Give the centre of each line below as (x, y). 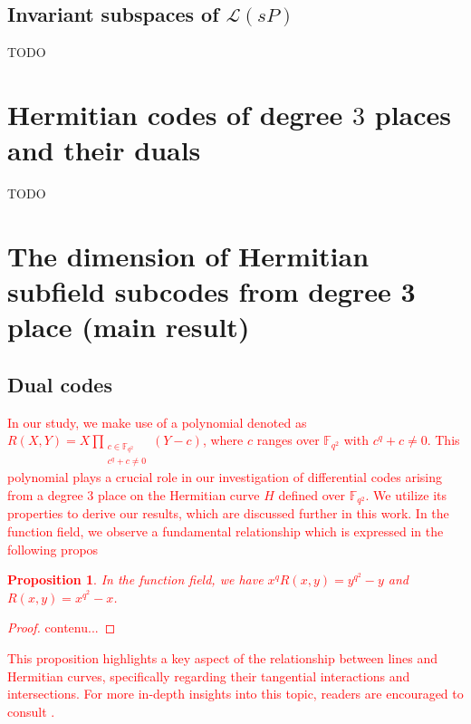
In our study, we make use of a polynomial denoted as (157, 422)
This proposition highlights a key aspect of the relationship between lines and (223, 657)
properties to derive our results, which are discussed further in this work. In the (228, 513)
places (413, 114)
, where (223, 440)
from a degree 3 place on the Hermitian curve (134, 494)
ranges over (288, 440)
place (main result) (129, 327)
